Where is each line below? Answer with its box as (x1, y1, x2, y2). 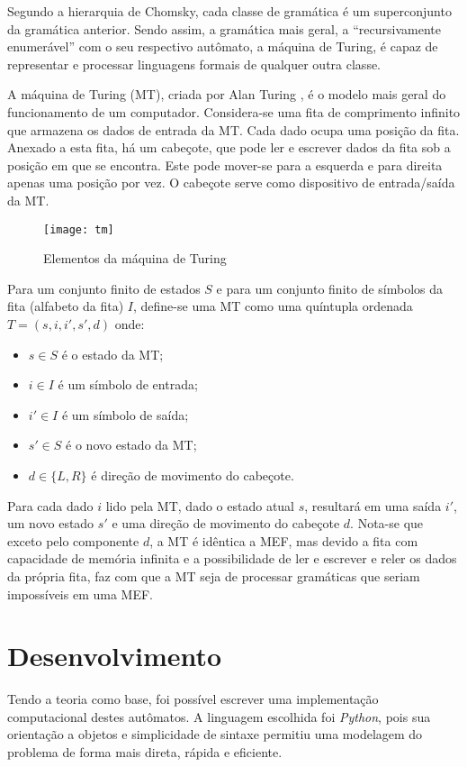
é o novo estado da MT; (66, 435, 197, 454)
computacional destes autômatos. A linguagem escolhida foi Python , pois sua (7, 707, 431, 726)
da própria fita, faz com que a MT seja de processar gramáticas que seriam (7, 566, 420, 585)
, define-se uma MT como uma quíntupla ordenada (132, 297, 413, 315)
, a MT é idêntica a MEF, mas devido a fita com (149, 531, 418, 550)
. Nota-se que (350, 514, 424, 533)
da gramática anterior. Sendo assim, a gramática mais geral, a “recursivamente (7, 19, 441, 38)
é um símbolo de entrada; (58, 375, 198, 394)
